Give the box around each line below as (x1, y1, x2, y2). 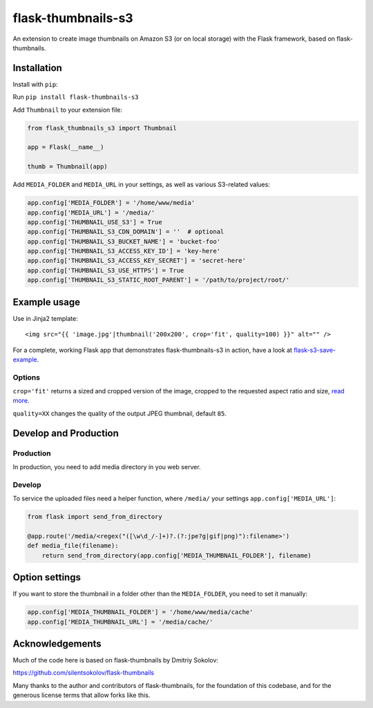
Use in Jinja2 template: (12, 314, 79, 322)
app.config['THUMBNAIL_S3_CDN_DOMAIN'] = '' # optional (27, 228, 224, 236)
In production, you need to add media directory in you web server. (12, 463, 201, 471)
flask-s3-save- (294, 346, 336, 354)
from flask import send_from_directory (27, 513, 162, 521)
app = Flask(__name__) (27, 144, 104, 151)
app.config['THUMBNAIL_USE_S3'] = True (27, 218, 162, 226)
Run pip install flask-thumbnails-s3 (12, 93, 139, 101)
